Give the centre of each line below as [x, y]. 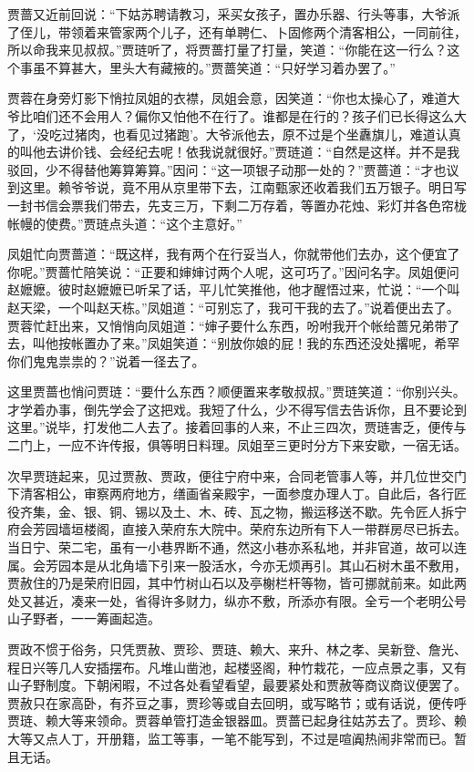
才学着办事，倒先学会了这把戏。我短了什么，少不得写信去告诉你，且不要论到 [237, 409]
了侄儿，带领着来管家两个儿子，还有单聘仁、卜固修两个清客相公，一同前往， [237, 31]
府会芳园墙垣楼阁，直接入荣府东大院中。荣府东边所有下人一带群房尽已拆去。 [237, 529]
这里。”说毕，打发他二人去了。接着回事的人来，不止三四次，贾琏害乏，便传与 [237, 427]
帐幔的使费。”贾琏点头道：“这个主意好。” [125, 223]
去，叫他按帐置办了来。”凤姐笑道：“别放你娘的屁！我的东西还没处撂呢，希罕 [234, 343]
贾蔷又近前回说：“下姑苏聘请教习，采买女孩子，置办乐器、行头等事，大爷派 [234, 14]
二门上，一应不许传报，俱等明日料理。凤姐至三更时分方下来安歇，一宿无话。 [237, 445]
